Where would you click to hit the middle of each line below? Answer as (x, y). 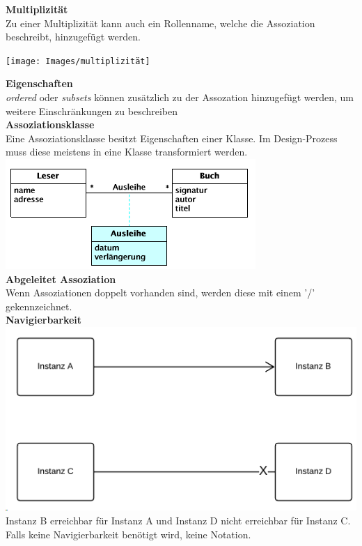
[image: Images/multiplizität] (78, 61)
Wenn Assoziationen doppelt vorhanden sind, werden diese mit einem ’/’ (160, 293)
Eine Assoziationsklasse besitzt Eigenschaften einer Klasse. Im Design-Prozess (172, 138)
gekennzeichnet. (39, 306)
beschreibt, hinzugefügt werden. (73, 37)
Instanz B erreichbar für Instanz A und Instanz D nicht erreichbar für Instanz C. (178, 520)
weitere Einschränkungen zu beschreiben (92, 111)
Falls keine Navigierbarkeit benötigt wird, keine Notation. (128, 534)
